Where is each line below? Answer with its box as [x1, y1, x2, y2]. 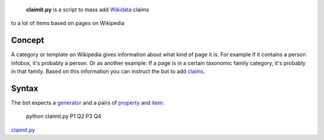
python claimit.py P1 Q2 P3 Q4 [26, 112, 101, 120]
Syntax [11, 83, 38, 93]
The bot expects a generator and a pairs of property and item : [11, 99, 164, 106]
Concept [11, 35, 44, 45]
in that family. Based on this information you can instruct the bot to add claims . [11, 68, 205, 75]
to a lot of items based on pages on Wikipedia [11, 20, 125, 27]
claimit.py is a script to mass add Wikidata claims [26, 6, 149, 13]
